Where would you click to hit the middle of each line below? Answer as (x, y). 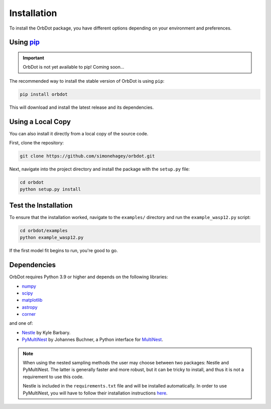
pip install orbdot (44, 94)
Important (34, 58)
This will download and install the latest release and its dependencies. (82, 107)
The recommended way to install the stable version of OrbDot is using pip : (87, 81)
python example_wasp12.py (52, 238)
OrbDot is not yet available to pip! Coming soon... (74, 67)
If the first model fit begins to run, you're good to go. (63, 251)
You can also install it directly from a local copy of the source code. (79, 133)
